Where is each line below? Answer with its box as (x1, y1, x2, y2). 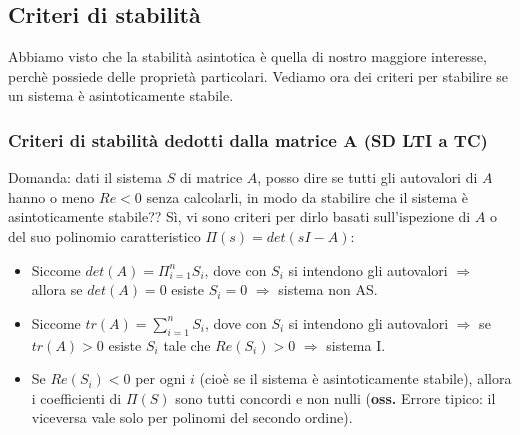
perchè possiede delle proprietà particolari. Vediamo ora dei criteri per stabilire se (8, 65, 509, 86)
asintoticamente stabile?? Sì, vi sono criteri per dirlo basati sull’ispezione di (8, 206, 471, 227)
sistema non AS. (278, 279, 378, 300)
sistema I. (326, 334, 386, 355)
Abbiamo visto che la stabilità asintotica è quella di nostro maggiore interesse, (8, 46, 487, 67)
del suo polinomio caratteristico (8, 225, 201, 246)
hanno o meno (8, 186, 95, 207)
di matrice (179, 167, 243, 188)
